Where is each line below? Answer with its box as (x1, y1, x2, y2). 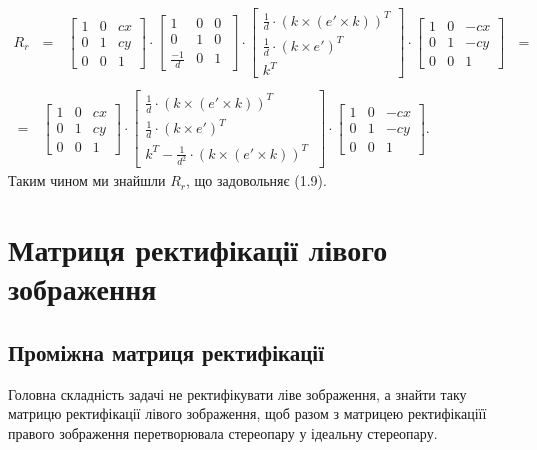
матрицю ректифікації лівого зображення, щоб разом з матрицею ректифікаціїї (8, 403, 487, 424)
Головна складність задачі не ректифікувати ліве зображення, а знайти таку (8, 383, 467, 404)
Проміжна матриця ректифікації (8, 337, 325, 368)
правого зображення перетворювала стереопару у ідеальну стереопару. (8, 423, 438, 444)
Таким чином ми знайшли (8, 170, 166, 191)
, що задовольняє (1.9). (186, 170, 327, 191)
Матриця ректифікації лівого (8, 229, 388, 270)
